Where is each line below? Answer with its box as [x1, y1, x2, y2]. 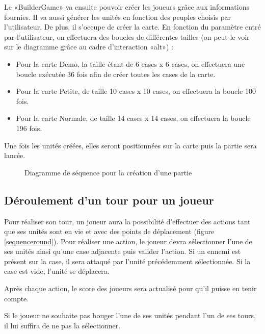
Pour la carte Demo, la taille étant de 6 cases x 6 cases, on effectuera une [16, 58, 245, 69]
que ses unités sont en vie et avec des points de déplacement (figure [4, 226, 215, 237]
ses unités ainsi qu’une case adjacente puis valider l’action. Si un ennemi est [4, 246, 241, 256]
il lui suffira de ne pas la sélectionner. [4, 320, 121, 330]
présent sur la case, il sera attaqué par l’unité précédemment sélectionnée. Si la [4, 255, 251, 266]
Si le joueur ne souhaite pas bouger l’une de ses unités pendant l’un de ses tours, [4, 310, 256, 321]
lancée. [4, 150, 25, 161]
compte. [4, 293, 29, 303]
